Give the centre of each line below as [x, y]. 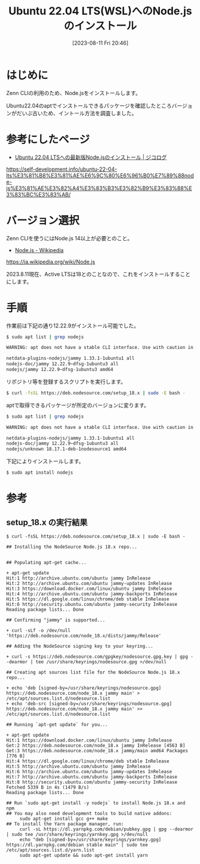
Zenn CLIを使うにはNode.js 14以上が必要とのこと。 [70, 238]
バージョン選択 [43, 220]
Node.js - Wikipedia [39, 250]
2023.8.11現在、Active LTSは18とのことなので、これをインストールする [93, 274]
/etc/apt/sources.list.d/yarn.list [50, 850]
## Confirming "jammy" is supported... [56, 620]
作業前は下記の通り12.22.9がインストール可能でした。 [73, 326]
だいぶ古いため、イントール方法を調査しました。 [77, 113]
